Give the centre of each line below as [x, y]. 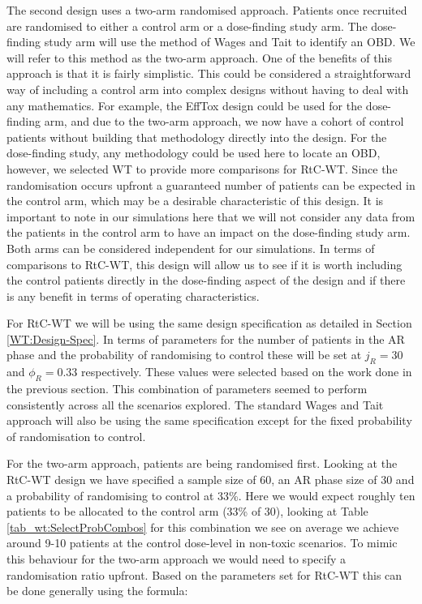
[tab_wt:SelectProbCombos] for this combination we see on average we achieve [203, 527]
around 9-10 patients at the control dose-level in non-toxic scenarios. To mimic [202, 543]
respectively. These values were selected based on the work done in [247, 372]
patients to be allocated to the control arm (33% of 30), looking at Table [187, 511]
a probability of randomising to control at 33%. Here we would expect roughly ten [211, 495]
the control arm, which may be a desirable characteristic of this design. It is [195, 201]
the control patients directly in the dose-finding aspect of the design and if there [206, 280]
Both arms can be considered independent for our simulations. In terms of [191, 248]
